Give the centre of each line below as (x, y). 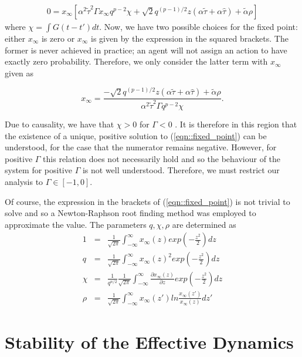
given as (19, 73)
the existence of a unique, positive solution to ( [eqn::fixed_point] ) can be (136, 135)
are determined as (204, 224)
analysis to (24, 182)
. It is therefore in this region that (236, 124)
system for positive (38, 170)
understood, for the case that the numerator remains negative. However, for (141, 147)
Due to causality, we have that (60, 124)
